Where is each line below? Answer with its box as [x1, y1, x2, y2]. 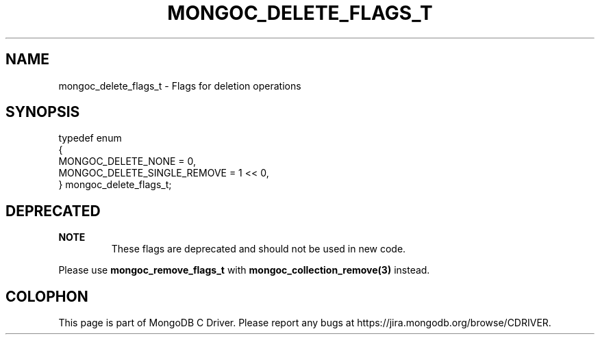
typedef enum [58, 132, 122, 144]
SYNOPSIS [5, 103, 80, 121]
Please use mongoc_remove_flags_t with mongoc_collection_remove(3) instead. [58, 264, 430, 276]
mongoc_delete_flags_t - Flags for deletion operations [58, 79, 301, 92]
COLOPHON [5, 287, 88, 305]
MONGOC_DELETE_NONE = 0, [58, 155, 196, 168]
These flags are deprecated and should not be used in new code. [111, 243, 406, 255]
